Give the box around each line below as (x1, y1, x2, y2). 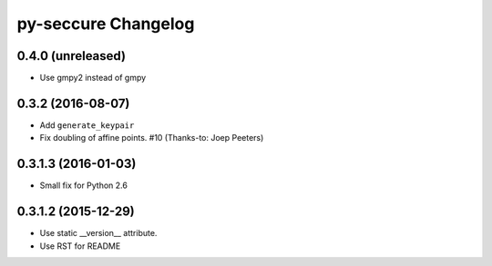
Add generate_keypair (39, 119, 135, 131)
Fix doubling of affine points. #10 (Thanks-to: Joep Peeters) (39, 133, 264, 143)
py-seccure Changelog (16, 14, 195, 34)
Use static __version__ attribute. (39, 228, 158, 239)
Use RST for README (39, 241, 121, 251)
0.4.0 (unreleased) (16, 48, 127, 64)
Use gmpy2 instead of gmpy (39, 73, 147, 84)
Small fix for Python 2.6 (39, 180, 128, 191)
